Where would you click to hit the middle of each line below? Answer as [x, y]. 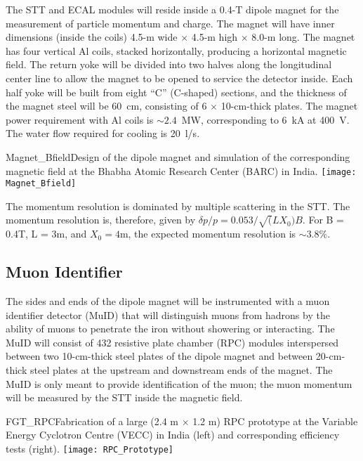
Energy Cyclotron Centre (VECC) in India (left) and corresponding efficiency [173, 435]
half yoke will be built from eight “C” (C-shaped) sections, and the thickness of [176, 92]
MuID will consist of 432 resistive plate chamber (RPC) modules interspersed [172, 342]
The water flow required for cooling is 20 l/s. [103, 133]
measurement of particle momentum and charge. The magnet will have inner [170, 23]
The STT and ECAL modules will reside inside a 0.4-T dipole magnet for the [172, 9]
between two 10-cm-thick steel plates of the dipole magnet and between [159, 356]
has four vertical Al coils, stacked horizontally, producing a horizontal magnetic [176, 50]
